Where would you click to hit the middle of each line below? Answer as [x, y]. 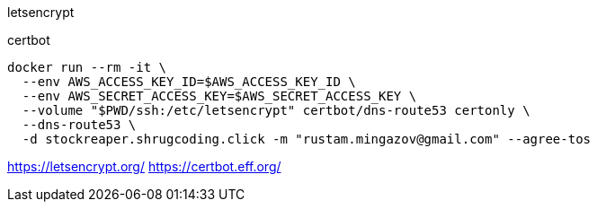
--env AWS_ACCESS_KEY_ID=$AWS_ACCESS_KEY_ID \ [189, 82]
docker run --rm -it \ [87, 67]
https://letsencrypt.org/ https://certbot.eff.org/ [144, 166]
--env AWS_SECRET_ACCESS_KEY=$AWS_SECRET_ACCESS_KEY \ [219, 96]
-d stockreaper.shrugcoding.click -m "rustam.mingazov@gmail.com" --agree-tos [307, 139]
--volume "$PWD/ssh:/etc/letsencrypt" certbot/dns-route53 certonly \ [276, 110]
